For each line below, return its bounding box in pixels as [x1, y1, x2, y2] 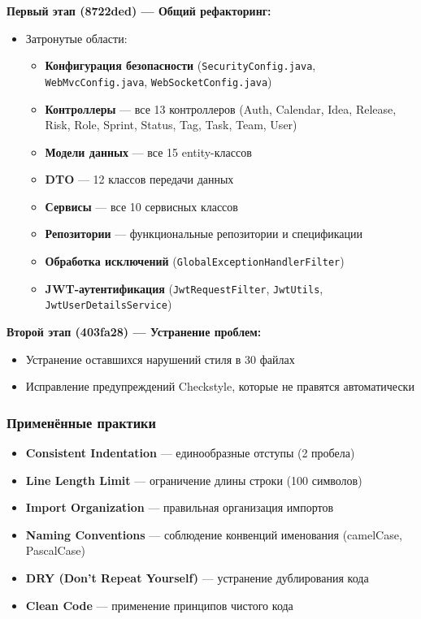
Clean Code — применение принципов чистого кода [25, 596, 293, 613]
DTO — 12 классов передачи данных [45, 171, 234, 188]
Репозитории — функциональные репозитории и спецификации [45, 225, 363, 242]
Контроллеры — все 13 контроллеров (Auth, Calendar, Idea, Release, [45, 100, 397, 117]
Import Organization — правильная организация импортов [25, 499, 334, 516]
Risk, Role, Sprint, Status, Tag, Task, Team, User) [45, 116, 297, 133]
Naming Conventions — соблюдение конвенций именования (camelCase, [25, 526, 402, 543]
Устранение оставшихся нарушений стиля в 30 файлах [25, 350, 295, 367]
